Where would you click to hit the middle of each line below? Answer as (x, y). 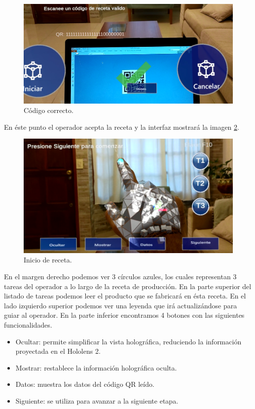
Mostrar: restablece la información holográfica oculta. (96, 367)
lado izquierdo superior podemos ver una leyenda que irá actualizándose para (121, 305)
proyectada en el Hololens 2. (58, 351)
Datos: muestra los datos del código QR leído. (85, 384)
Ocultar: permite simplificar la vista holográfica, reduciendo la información (128, 341)
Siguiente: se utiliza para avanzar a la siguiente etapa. (97, 400)
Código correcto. (49, 110)
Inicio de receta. (48, 260)
